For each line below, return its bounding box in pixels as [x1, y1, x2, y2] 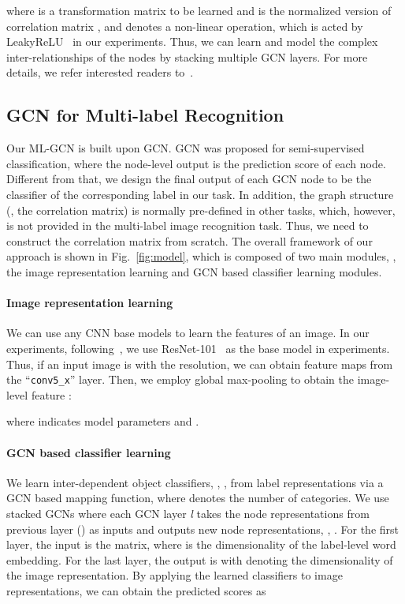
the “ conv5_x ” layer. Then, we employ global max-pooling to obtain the [6, 371, 354, 388]
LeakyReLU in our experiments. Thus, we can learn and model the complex [6, 33, 378, 50]
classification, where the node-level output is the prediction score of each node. [6, 155, 386, 171]
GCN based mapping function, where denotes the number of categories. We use [6, 490, 389, 506]
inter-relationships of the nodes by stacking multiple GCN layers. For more [6, 48, 368, 65]
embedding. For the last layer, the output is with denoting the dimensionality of [6, 551, 393, 568]
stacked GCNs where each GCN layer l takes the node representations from [6, 505, 370, 521]
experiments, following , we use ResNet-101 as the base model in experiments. [6, 340, 390, 356]
